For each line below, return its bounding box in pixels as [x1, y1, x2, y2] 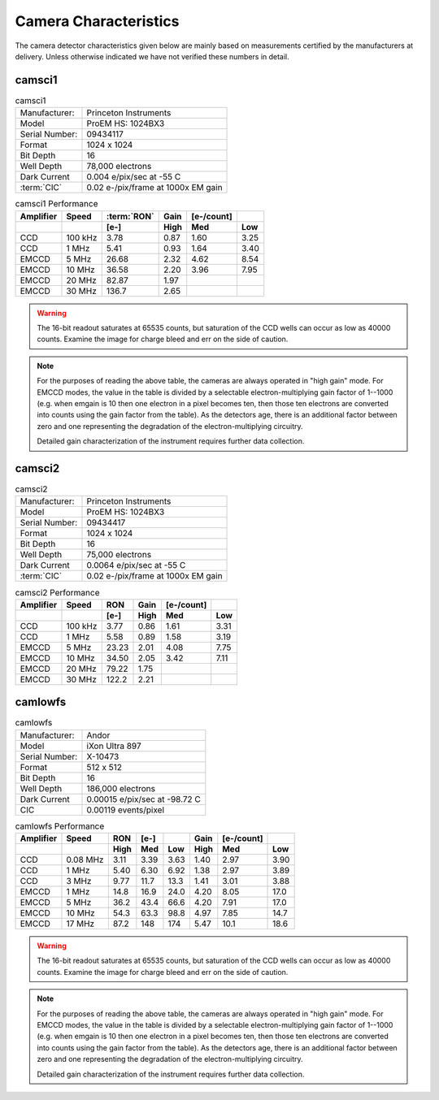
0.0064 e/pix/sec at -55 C [86, 560, 186, 571]
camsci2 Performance [15, 587, 100, 598]
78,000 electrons [86, 161, 152, 172]
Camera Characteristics [15, 12, 180, 30]
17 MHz [66, 918, 95, 929]
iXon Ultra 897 [86, 740, 141, 751]
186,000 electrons [86, 782, 156, 794]
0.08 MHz [66, 854, 104, 865]
